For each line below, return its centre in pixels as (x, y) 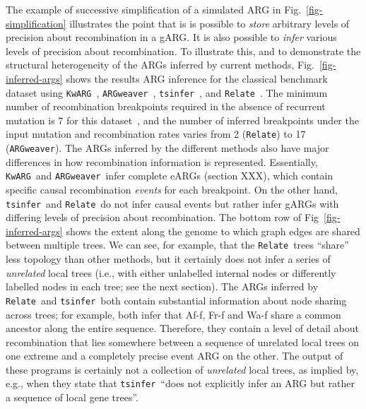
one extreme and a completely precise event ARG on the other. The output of (175, 356)
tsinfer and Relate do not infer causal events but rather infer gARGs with (172, 203)
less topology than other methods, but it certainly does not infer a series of (168, 259)
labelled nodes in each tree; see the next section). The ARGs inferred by (162, 286)
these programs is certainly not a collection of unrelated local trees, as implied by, (182, 369)
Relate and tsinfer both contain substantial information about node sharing (176, 300)
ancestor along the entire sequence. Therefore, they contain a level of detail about (183, 328)
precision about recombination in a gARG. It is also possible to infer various (171, 37)
